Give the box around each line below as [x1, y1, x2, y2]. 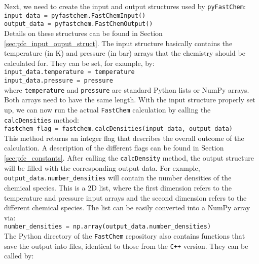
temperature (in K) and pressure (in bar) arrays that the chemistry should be [4, 48, 245, 58]
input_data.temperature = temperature [4, 68, 135, 76]
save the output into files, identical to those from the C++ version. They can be [4, 240, 248, 251]
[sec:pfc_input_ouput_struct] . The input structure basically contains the [4, 37, 233, 48]
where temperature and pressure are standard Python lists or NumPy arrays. [4, 84, 249, 95]
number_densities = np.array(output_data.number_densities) [4, 223, 211, 231]
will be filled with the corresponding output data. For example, [4, 162, 200, 173]
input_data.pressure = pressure [4, 77, 113, 84]
